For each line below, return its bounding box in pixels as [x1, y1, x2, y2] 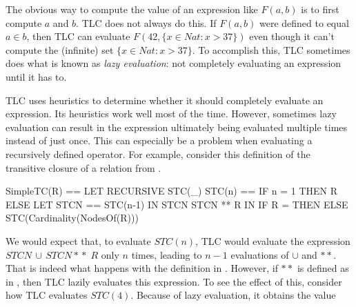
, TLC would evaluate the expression [195, 233, 350, 248]
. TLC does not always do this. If [76, 15, 217, 30]
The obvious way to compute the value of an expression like [6, 2, 258, 16]
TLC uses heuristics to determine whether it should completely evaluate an [6, 92, 324, 107]
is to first [301, 2, 339, 16]
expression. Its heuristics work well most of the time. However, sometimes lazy [6, 106, 337, 121]
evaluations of [230, 247, 289, 261]
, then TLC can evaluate [26, 29, 130, 43]
